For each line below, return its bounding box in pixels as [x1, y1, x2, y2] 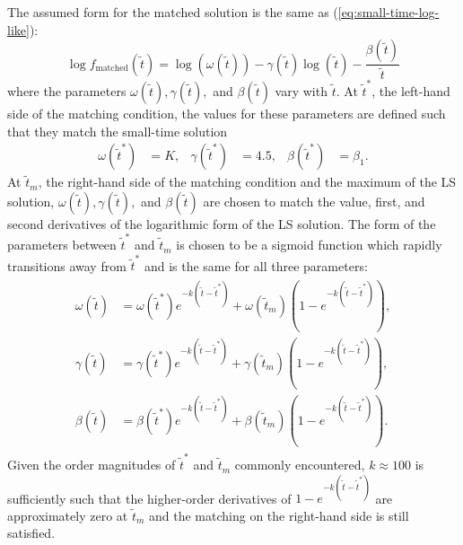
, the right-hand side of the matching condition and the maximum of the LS [38, 172, 457, 191]
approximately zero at [7, 505, 128, 524]
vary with [275, 82, 328, 100]
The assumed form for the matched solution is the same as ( [7, 3, 338, 21]
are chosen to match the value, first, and [203, 191, 425, 210]
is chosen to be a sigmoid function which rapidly [176, 235, 442, 254]
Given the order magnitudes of [7, 455, 176, 474]
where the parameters [7, 82, 127, 100]
